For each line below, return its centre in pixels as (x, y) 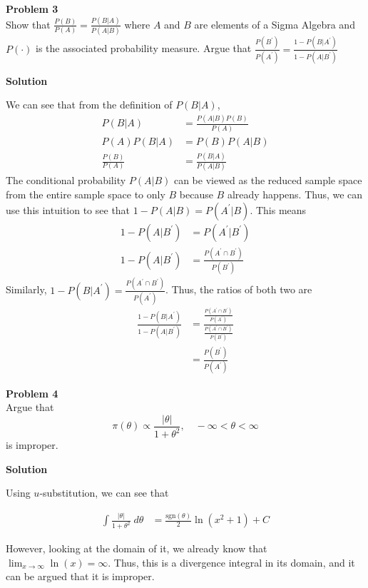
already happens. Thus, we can (295, 194)
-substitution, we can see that (104, 493)
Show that (28, 24)
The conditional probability (66, 180)
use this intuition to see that (68, 209)
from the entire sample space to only (86, 194)
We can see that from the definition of (89, 105)
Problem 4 (32, 393)
